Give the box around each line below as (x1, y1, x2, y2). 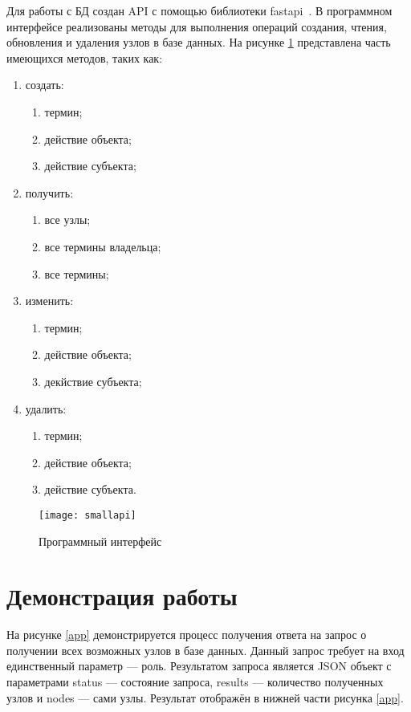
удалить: (25, 400, 67, 417)
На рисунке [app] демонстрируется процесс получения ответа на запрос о (6, 626, 367, 643)
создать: (25, 76, 64, 93)
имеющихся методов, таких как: (6, 49, 163, 66)
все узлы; (44, 211, 91, 228)
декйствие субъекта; (44, 372, 142, 389)
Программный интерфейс (39, 532, 162, 549)
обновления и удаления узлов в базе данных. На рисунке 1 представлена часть (6, 34, 391, 51)
